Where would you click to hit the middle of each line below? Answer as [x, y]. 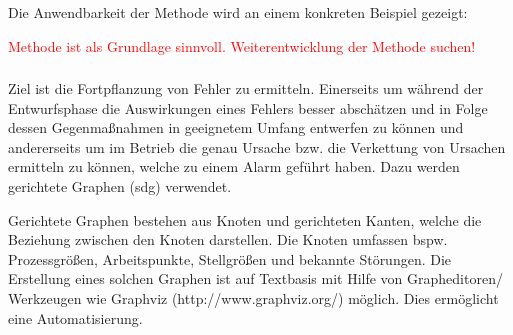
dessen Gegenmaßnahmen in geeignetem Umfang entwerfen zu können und [236, 127]
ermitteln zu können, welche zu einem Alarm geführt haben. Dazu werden [234, 166]
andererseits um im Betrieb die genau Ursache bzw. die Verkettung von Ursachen [257, 146]
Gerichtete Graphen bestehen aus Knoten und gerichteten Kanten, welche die [245, 219]
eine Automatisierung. [75, 317]
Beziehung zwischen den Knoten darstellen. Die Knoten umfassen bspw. [228, 239]
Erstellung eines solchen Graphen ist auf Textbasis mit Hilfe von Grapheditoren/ [255, 278]
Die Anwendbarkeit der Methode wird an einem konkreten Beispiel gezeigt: [238, 12]
